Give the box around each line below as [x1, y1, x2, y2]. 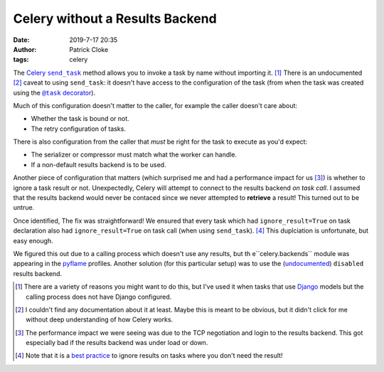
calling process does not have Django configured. [26, 292, 172, 301]
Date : [13, 36, 30, 44]
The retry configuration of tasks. [31, 124, 126, 133]
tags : [13, 55, 29, 64]
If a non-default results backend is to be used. [31, 160, 166, 169]
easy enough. [13, 236, 53, 245]
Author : [13, 45, 37, 53]
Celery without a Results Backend [13, 11, 217, 26]
